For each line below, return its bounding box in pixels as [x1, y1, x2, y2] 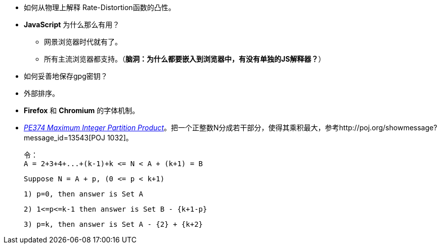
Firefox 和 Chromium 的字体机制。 [24, 106, 140, 115]
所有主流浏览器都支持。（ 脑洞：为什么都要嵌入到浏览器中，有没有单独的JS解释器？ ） [44, 55, 326, 63]
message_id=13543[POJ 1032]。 [24, 133, 133, 142]
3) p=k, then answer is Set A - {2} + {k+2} [24, 220, 203, 228]
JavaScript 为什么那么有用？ [24, 20, 120, 29]
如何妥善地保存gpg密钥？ [24, 72, 108, 80]
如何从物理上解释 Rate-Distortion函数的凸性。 [24, 3, 175, 12]
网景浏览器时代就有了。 [44, 37, 122, 46]
